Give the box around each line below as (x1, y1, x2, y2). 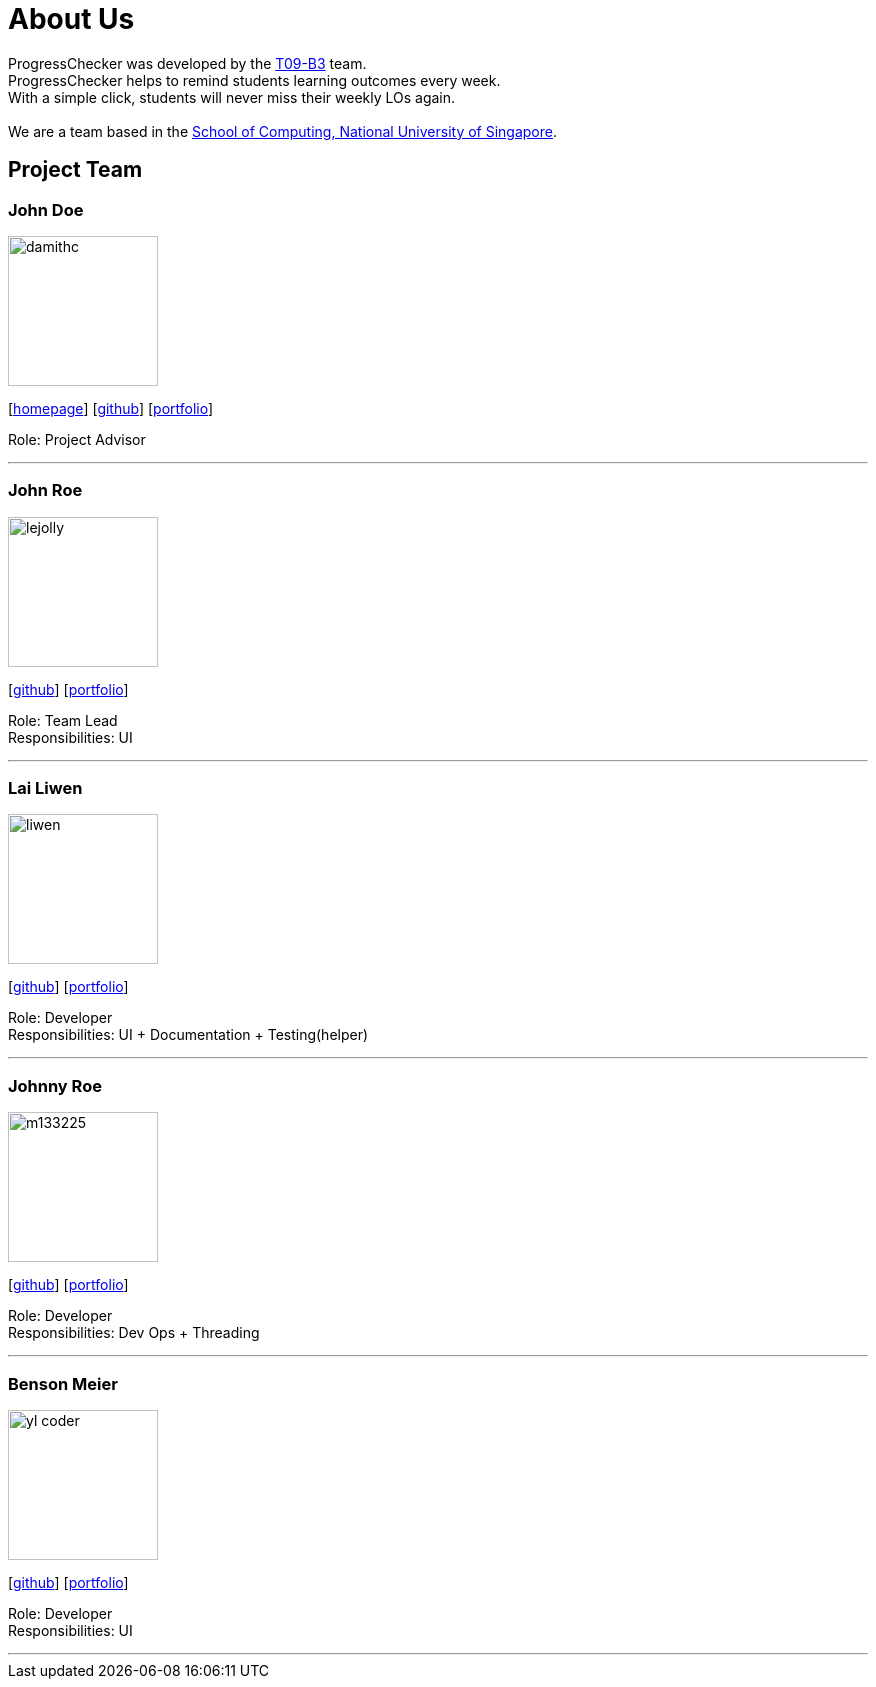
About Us (8, 2, 135, 36)
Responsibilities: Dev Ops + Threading (8, 1324, 260, 1342)
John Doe (8, 199, 84, 220)
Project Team (8, 157, 143, 183)
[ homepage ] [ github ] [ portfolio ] (8, 399, 214, 417)
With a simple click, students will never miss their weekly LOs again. (8, 88, 456, 106)
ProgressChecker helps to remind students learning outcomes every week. (8, 71, 501, 89)
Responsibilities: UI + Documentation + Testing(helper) (8, 1026, 369, 1044)
